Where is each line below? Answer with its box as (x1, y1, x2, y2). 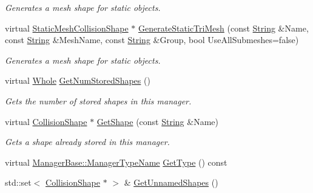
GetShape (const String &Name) (96, 115, 218, 127)
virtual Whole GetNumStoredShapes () (5, 74, 150, 87)
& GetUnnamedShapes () (124, 176, 218, 189)
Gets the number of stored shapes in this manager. (5, 94, 192, 107)
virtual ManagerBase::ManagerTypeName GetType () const (5, 155, 227, 168)
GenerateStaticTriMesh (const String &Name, (138, 21, 309, 34)
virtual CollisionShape (5, 115, 87, 127)
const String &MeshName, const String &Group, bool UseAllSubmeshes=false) (5, 33, 299, 46)
